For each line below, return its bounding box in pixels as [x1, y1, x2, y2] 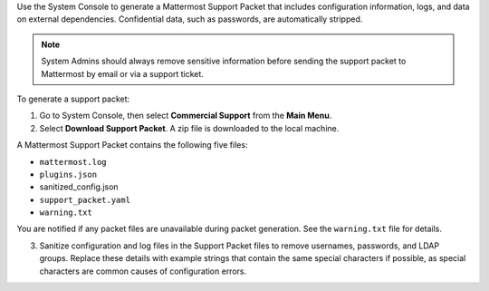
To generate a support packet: [16, 93, 130, 104]
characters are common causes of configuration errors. [39, 266, 247, 276]
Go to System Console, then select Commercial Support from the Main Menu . [39, 110, 332, 121]
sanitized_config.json [39, 181, 119, 192]
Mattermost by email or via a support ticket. [41, 68, 204, 79]
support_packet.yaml [39, 195, 131, 205]
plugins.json [39, 169, 98, 179]
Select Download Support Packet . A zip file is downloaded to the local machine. [39, 122, 340, 133]
